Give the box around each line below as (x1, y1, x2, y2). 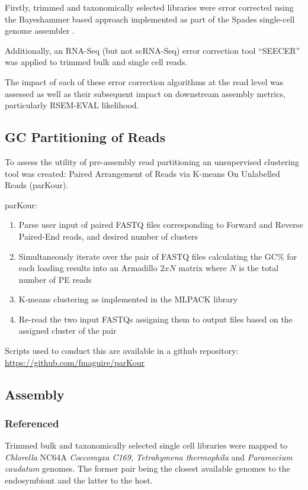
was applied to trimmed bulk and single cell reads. (5, 56, 188, 68)
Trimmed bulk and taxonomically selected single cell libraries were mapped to (5, 439, 288, 452)
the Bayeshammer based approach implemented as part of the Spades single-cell (5, 12, 295, 25)
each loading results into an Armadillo (18, 262, 158, 274)
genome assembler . (5, 24, 75, 37)
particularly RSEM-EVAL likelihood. (5, 99, 139, 111)
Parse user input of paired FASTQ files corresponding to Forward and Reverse (18, 218, 303, 231)
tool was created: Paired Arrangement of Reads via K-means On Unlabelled (5, 167, 280, 179)
